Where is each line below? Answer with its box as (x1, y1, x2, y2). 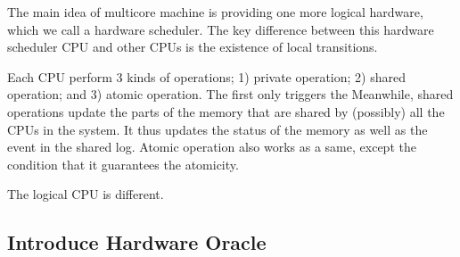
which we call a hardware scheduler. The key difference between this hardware (7, 20, 434, 38)
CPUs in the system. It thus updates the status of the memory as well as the (7, 120, 428, 138)
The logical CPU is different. (7, 185, 164, 203)
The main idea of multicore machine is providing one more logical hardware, (7, 3, 423, 21)
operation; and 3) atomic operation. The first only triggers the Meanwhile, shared (7, 85, 454, 104)
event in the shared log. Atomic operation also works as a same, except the (7, 137, 416, 156)
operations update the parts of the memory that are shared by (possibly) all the (7, 102, 445, 120)
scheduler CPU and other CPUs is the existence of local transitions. (7, 37, 378, 56)
